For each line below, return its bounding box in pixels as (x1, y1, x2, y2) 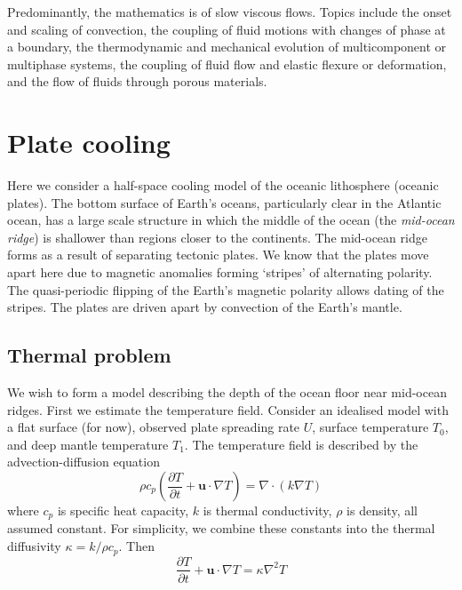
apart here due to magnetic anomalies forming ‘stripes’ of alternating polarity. (7, 263, 433, 282)
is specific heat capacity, (57, 501, 189, 520)
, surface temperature (312, 418, 429, 436)
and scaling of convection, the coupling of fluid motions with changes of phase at (7, 20, 446, 38)
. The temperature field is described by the (184, 435, 418, 453)
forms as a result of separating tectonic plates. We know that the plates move (7, 245, 429, 264)
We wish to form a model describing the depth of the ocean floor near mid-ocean (7, 383, 447, 402)
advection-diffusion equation (7, 452, 160, 471)
